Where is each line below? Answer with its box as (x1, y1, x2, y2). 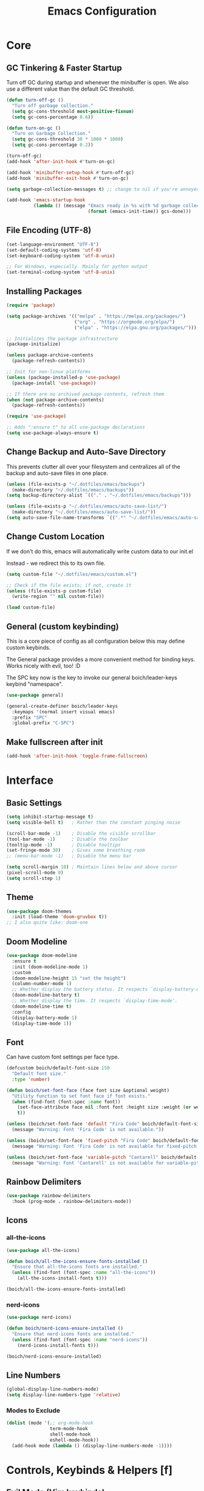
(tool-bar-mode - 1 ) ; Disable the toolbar (6, 836, 129, 842)
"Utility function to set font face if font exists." (12, 1093, 151, 1099)
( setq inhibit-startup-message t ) (6, 814, 94, 820)
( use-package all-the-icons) (6, 1247, 80, 1253)
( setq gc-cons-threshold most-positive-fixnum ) (12, 108, 135, 114)
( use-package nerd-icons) (6, 1315, 72, 1321)
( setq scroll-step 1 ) (6, 875, 61, 881)
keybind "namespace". (6, 680, 63, 688)
